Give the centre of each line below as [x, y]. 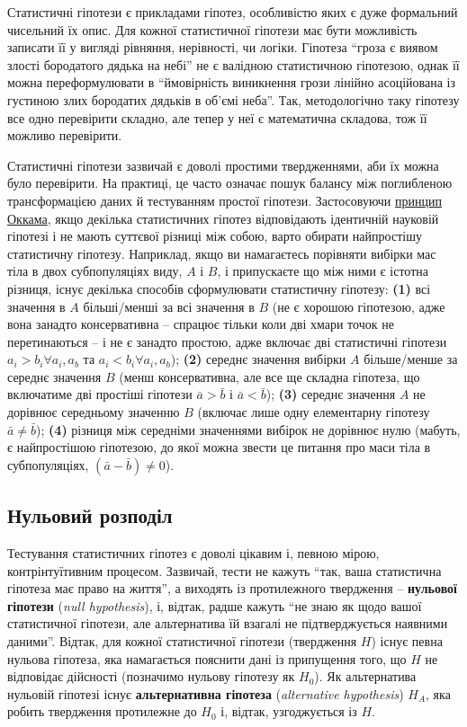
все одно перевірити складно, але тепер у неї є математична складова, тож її [217, 117]
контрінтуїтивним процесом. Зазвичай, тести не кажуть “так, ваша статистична [225, 570]
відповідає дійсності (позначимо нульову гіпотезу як [151, 676]
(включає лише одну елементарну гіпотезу [314, 412]
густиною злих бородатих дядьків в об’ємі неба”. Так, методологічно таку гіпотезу [233, 99]
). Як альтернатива [365, 676]
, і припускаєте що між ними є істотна [323, 271]
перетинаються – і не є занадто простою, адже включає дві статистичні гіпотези [227, 341]
